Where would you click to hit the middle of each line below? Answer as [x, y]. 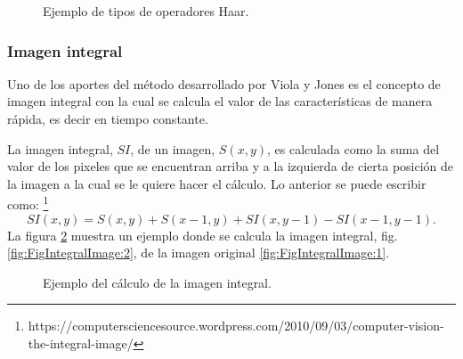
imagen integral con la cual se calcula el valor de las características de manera [220, 101]
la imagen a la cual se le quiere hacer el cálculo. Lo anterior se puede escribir [217, 183]
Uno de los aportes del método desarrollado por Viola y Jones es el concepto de [224, 83]
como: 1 [28, 203]
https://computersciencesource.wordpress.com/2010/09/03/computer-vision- [236, 326]
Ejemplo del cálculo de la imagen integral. [157, 282]
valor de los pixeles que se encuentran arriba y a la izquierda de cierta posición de [231, 166]
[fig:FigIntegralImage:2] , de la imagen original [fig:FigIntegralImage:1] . [199, 253]
